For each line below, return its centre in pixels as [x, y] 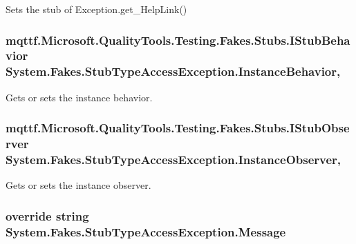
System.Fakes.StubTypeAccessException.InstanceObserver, [174, 160]
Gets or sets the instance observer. [78, 185]
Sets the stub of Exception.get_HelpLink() [96, 9]
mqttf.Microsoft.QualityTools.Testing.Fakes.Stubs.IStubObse [178, 128]
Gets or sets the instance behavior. [79, 97]
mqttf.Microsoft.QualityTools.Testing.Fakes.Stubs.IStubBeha [178, 40]
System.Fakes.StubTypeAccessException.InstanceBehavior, [173, 71]
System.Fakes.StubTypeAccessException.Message [146, 231]
